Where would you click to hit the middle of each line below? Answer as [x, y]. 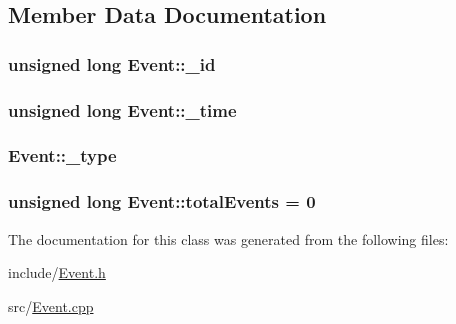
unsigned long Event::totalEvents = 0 [162, 201]
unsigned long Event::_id [112, 63]
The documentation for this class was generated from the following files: [228, 238]
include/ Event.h [57, 272]
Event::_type [62, 155]
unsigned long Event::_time [122, 109]
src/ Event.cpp [51, 305]
